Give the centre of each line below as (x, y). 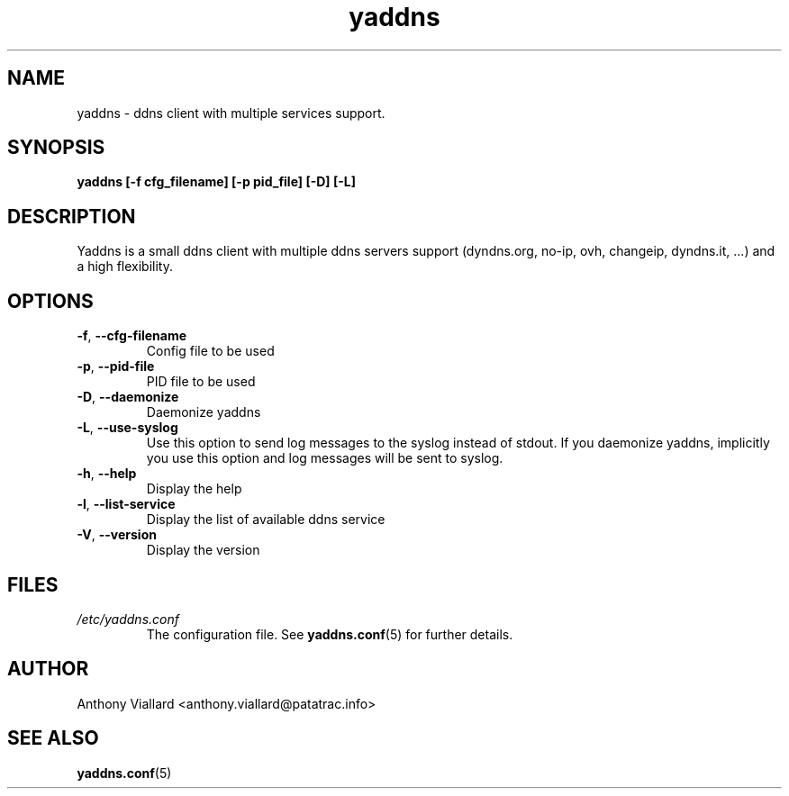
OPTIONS (50, 301)
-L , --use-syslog (127, 428)
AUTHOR (48, 669)
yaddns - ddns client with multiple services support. (231, 113)
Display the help (194, 489)
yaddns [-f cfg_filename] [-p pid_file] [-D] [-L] (216, 182)
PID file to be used (201, 382)
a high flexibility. (125, 267)
